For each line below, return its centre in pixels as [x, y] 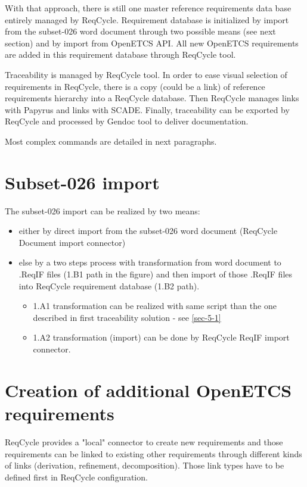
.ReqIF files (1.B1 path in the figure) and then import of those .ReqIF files [156, 274]
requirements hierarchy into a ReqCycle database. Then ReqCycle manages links [152, 98]
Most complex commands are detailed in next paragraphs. [111, 141]
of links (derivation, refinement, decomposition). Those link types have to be [145, 465]
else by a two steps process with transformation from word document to [150, 262]
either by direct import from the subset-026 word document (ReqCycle [148, 231]
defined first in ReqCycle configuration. [76, 477]
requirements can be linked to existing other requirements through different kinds [153, 453]
